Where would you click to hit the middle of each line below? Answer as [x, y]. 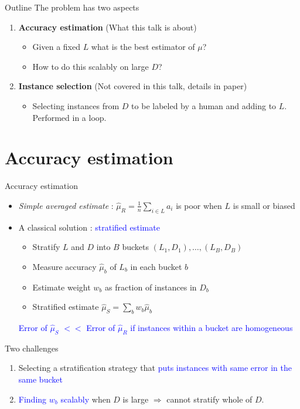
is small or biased [264, 205]
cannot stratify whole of [209, 399]
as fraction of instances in [151, 287]
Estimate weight [62, 287]
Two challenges [32, 348]
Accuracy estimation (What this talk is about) [108, 27]
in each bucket [156, 266]
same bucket [40, 379]
